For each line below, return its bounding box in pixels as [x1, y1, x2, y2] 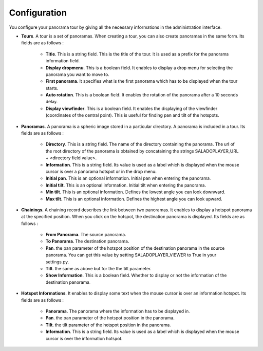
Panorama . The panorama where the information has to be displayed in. [45, 308, 190, 314]
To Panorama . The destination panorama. [45, 239, 129, 244]
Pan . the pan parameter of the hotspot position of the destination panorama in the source [45, 245, 225, 251]
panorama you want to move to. [45, 71, 110, 77]
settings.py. [45, 259, 69, 265]
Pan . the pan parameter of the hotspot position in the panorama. [45, 315, 175, 321]
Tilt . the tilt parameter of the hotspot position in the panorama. [45, 322, 171, 328]
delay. [45, 99, 58, 105]
